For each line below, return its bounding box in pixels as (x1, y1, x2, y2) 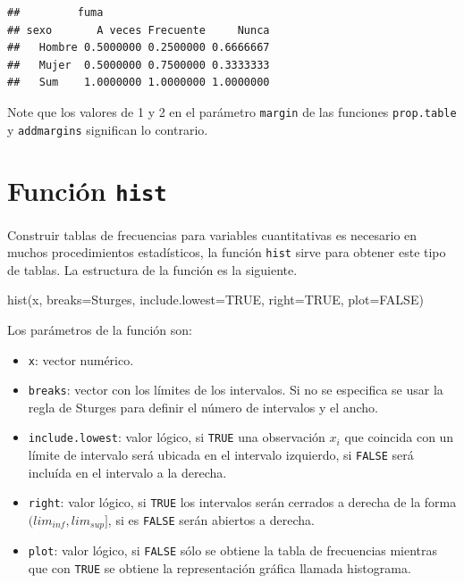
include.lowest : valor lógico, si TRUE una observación (28, 428, 325, 446)
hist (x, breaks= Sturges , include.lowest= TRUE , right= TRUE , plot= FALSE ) (7, 290, 424, 309)
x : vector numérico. (28, 350, 134, 369)
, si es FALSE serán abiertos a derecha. (107, 511, 315, 529)
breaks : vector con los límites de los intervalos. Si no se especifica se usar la (28, 380, 443, 399)
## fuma (7, 6, 104, 19)
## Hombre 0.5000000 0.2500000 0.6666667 (7, 41, 270, 54)
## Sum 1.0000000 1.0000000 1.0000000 (7, 76, 270, 89)
